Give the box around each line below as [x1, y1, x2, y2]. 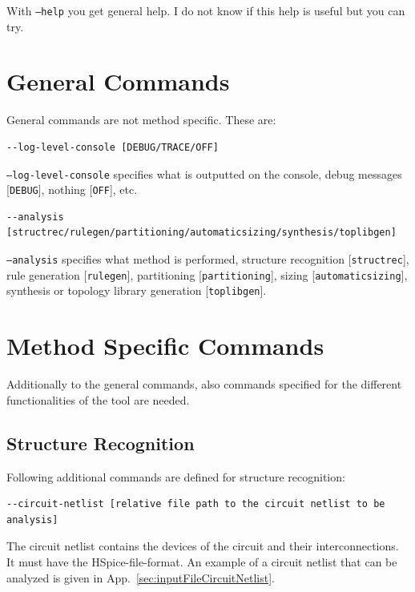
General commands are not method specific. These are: [6, 111, 276, 128]
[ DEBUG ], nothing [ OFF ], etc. [6, 181, 138, 198]
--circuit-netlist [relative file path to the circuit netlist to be [6, 498, 385, 510]
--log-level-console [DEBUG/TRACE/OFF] [6, 141, 219, 153]
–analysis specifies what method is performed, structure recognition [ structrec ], [6, 251, 409, 268]
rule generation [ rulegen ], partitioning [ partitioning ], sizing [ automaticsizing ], [6, 266, 408, 283]
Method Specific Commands [6, 329, 324, 362]
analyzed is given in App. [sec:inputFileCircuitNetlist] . [6, 569, 275, 586]
